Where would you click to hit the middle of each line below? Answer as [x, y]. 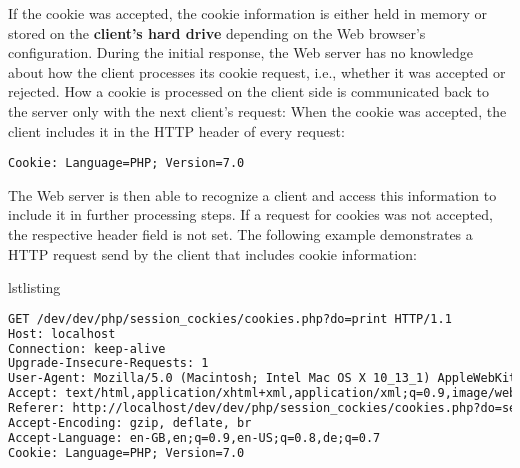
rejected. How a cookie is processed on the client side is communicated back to [249, 91]
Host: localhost [62, 333]
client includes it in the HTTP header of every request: [176, 130]
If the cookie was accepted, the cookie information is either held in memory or [247, 13]
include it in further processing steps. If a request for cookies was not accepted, [250, 214]
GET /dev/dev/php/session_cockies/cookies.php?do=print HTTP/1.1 [230, 318]
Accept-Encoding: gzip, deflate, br [130, 422]
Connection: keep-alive [87, 348]
